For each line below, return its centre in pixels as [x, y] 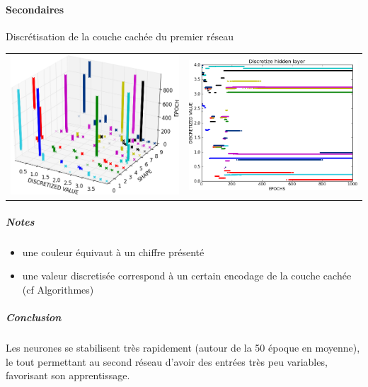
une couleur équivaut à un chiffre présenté [113, 252]
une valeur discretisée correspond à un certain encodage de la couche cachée [187, 276]
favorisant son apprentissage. [68, 375]
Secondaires [35, 9]
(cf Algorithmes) [58, 289]
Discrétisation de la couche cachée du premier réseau [120, 36]
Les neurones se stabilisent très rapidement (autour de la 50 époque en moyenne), [183, 348]
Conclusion [34, 317]
